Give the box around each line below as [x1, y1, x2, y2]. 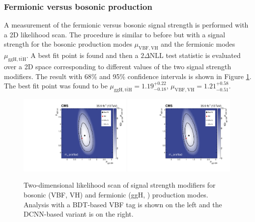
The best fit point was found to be [4, 81, 108, 91]
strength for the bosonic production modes [4, 39, 132, 49]
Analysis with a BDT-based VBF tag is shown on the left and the [24, 199, 222, 209]
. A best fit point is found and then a [26, 50, 139, 60]
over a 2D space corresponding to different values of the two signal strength [4, 61, 231, 71]
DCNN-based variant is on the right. [24, 209, 134, 219]
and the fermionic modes [161, 39, 235, 49]
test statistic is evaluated [166, 50, 241, 60]
